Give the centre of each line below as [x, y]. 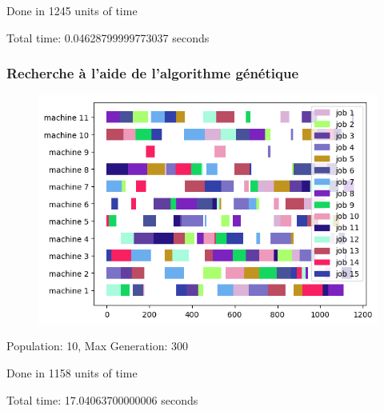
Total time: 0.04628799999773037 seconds [108, 37]
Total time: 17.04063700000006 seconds [102, 399]
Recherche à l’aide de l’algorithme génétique [153, 73]
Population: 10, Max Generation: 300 [98, 346]
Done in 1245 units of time [72, 10]
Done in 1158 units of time [72, 373]
